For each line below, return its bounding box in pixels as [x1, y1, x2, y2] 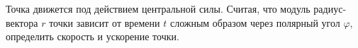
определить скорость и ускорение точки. [6, 29, 179, 44]
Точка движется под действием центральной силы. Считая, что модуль [6, 1, 311, 16]
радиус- [313, 1, 347, 16]
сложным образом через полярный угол [169, 15, 340, 30]
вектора [6, 15, 38, 30]
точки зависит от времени [49, 15, 160, 30]
